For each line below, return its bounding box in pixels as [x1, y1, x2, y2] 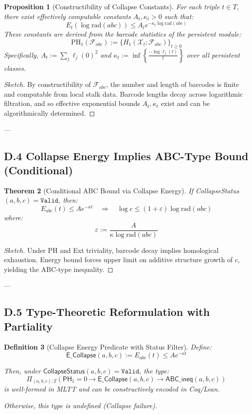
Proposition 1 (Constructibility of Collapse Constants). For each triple [4, 1, 220, 11]
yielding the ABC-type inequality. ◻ [4, 264, 113, 274]
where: [4, 212, 23, 223]
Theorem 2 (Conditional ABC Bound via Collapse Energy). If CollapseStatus [4, 185, 239, 195]
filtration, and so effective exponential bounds [4, 98, 140, 108]
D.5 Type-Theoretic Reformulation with [4, 304, 210, 319]
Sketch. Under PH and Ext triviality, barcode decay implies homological [4, 245, 219, 255]
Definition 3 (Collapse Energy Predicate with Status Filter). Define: [4, 341, 212, 352]
